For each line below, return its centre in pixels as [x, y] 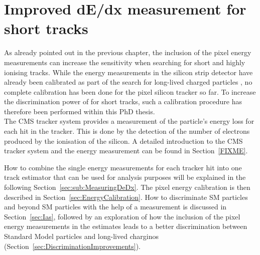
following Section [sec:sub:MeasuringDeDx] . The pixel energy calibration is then [127, 187]
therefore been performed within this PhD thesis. [80, 111]
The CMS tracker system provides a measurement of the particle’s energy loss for [129, 121]
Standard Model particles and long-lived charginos [81, 236]
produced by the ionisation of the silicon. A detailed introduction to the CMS [123, 141]
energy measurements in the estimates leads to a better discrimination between [126, 226]
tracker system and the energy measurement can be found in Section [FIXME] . [126, 151]
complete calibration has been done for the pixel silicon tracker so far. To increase [130, 91]
